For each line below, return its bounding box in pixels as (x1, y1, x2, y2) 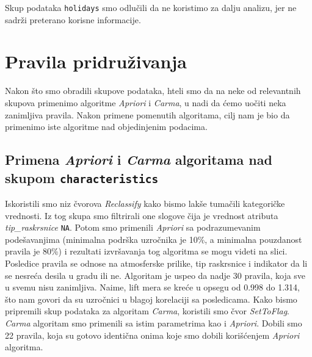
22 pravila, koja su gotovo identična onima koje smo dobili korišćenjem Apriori (5, 328, 300, 341)
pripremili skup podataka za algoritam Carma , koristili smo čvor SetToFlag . (5, 305, 290, 317)
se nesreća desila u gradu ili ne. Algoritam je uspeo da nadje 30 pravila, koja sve (5, 269, 306, 281)
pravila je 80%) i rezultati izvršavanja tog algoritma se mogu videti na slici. (5, 245, 288, 258)
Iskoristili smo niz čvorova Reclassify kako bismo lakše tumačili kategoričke (5, 197, 285, 209)
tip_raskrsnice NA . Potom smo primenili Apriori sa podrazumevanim (5, 221, 261, 234)
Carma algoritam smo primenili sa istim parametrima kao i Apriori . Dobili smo (5, 316, 302, 329)
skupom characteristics (5, 168, 159, 187)
